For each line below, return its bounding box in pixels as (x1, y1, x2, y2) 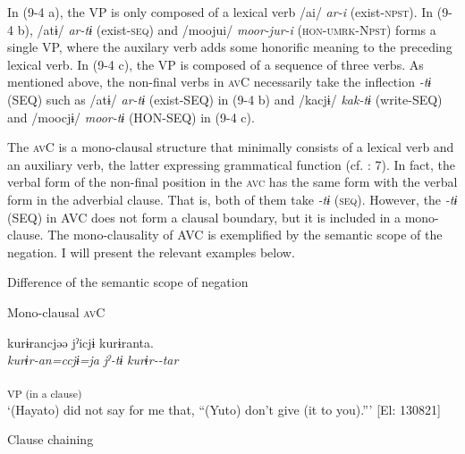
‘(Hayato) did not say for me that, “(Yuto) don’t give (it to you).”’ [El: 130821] (7, 399, 441, 418)
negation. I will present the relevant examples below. (7, 242, 295, 261)
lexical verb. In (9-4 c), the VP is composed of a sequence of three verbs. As (7, 55, 424, 73)
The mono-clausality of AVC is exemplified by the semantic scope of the (47, 225, 443, 244)
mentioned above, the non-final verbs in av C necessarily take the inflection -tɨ (7, 72, 432, 91)
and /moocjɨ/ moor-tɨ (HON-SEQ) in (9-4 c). (7, 107, 255, 126)
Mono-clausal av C (7, 302, 106, 321)
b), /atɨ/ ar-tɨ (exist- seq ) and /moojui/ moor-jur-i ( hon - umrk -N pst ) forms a (17, 20, 436, 38)
